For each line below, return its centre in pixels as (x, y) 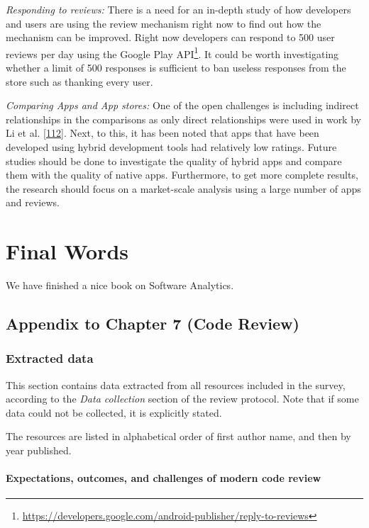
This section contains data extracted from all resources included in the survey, (176, 384)
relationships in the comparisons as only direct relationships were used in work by (183, 119)
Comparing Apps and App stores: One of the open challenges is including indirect (182, 105)
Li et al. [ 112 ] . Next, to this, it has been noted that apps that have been (163, 133)
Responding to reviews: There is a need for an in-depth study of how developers (178, 9)
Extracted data (50, 358)
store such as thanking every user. (79, 81)
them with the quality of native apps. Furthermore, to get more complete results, (182, 175)
